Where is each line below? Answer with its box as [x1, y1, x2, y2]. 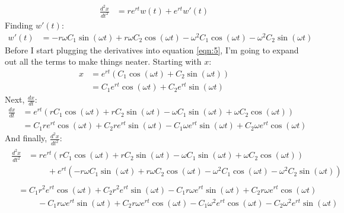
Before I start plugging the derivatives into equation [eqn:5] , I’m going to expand [5, 43, 299, 56]
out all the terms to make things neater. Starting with [5, 55, 202, 68]
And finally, [5, 132, 47, 144]
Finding [5, 18, 33, 31]
